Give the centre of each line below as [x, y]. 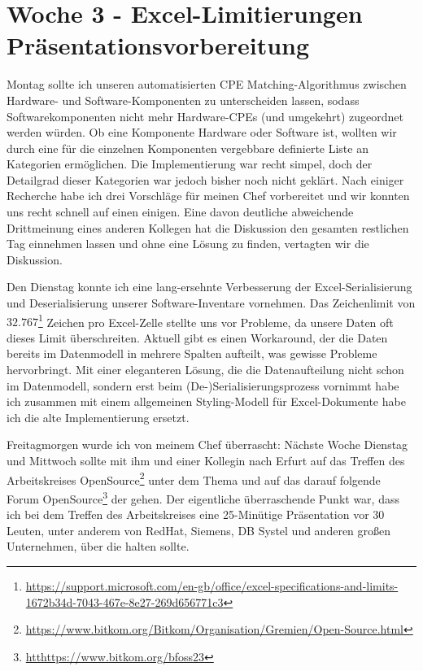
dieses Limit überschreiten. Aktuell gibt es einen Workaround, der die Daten [197, 337]
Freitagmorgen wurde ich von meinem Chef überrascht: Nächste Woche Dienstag [207, 444]
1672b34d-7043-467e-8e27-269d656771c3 [124, 601]
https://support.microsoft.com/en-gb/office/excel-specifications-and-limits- [212, 585]
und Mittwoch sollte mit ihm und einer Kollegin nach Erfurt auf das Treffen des [206, 461]
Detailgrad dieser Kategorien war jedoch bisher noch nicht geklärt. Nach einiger [205, 179]
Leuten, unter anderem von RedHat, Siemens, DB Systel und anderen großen [199, 530]
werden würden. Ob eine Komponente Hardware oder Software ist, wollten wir [202, 132]
